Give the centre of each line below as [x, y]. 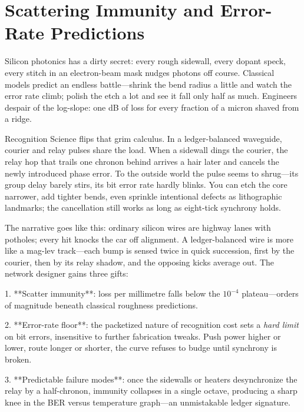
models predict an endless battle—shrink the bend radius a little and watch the [148, 84]
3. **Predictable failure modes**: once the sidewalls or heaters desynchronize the [151, 379]
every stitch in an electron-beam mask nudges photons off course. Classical [140, 72]
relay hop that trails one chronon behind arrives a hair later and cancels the [142, 162]
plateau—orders [270, 293]
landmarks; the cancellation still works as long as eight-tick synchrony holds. [143, 207]
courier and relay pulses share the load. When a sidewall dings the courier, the [146, 150]
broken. [18, 359]
